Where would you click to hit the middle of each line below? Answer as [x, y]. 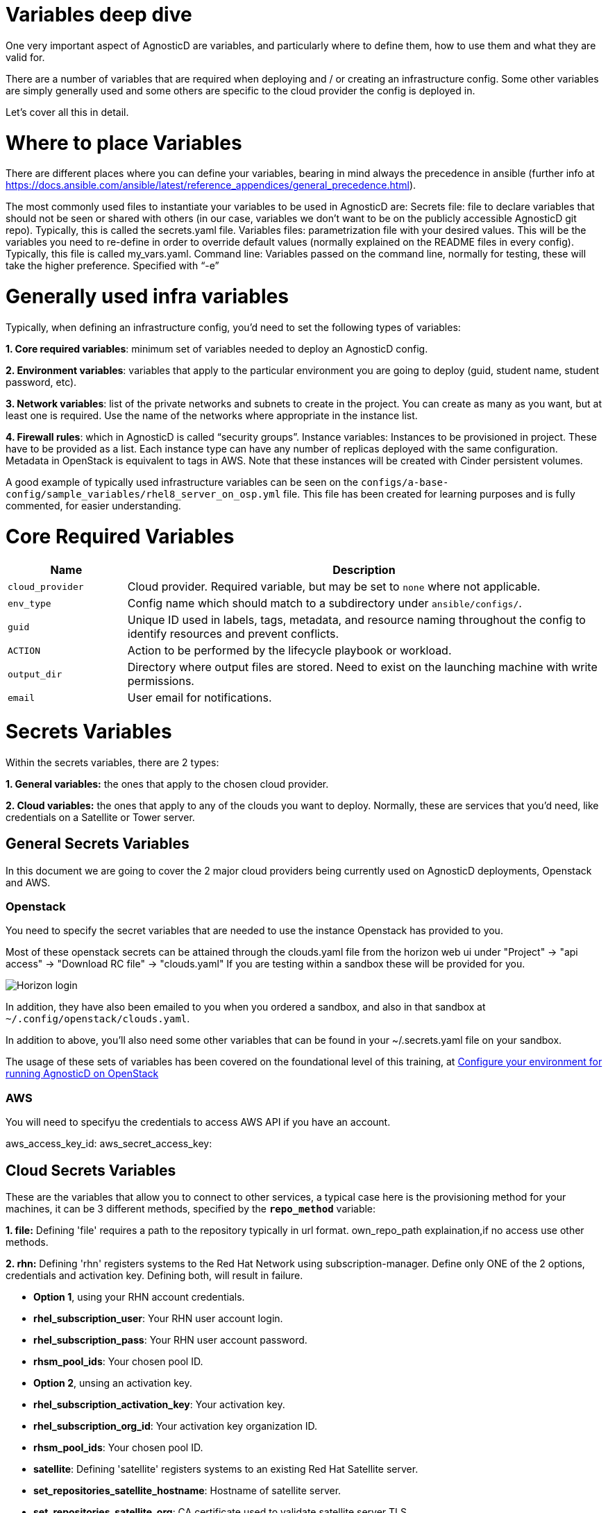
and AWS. [28, 882]
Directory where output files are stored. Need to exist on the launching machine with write [362, 667]
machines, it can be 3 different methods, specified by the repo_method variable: [191, 1208]
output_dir [35, 674]
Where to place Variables [124, 143]
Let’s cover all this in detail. [67, 112]
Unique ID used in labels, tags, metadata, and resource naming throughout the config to [356, 620]
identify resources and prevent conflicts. [233, 634]
